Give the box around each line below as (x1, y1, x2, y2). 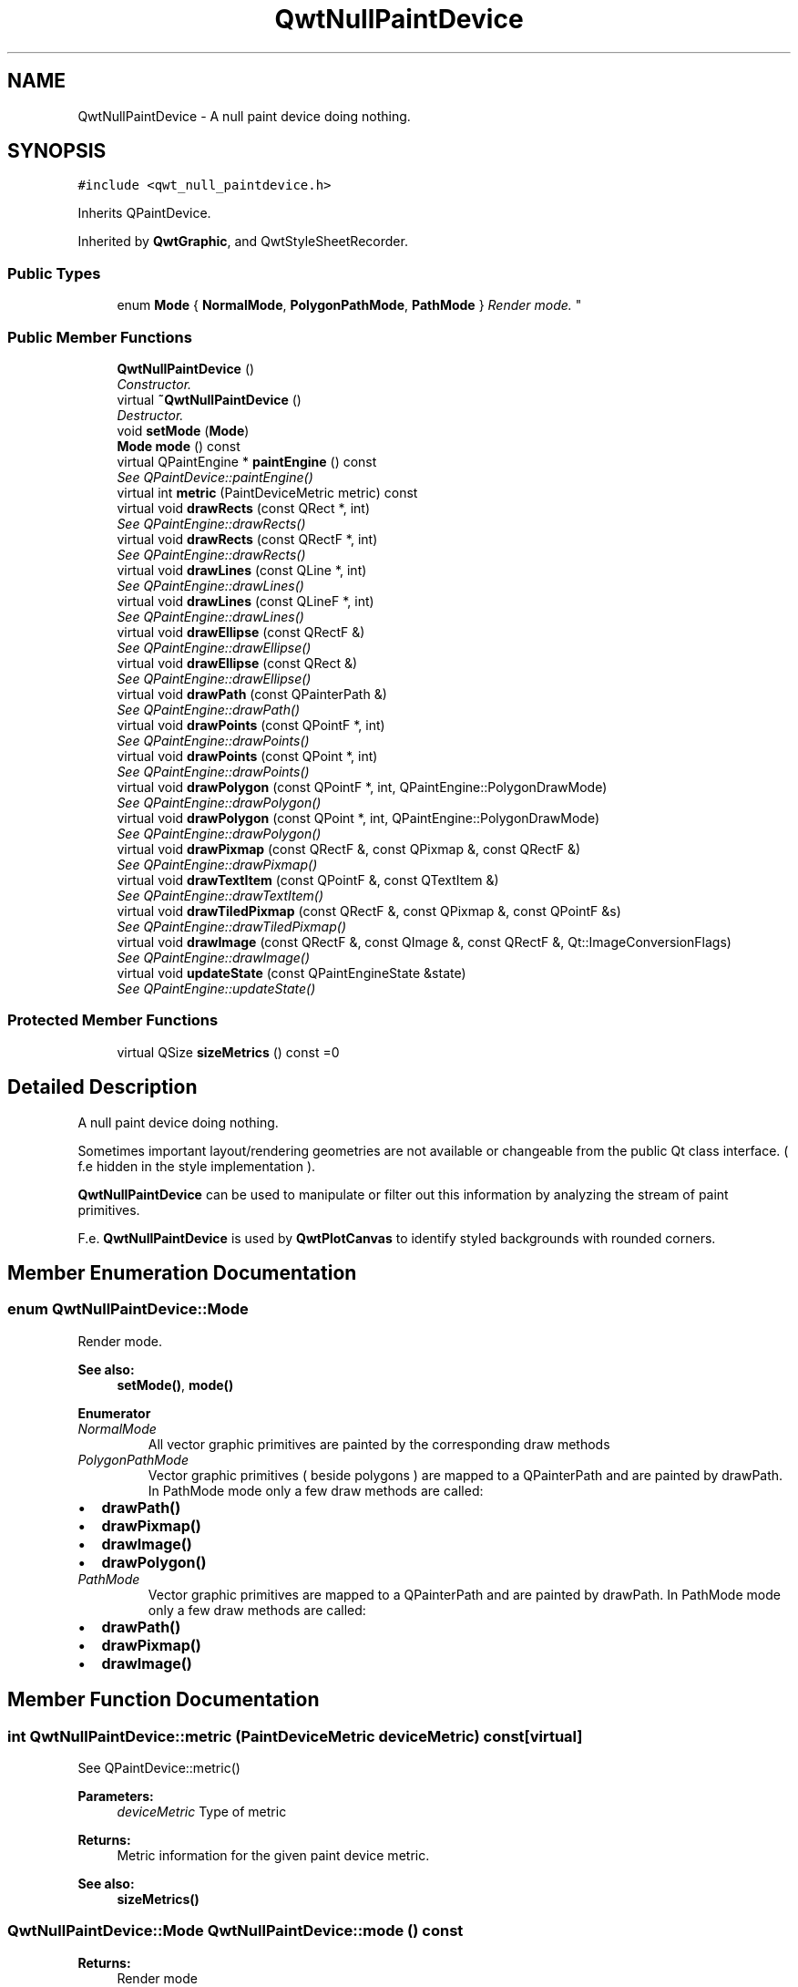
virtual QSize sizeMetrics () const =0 (117, 1044, 340, 1060)
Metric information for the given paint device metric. (117, 1847, 430, 1863)
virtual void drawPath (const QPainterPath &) (117, 685, 387, 702)
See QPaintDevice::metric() (77, 1759, 240, 1776)
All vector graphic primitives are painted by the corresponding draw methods (148, 1436, 610, 1452)
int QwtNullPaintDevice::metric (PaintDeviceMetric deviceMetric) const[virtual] (7, 1726, 583, 1745)
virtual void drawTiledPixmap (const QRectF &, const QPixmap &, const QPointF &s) (117, 902, 621, 919)
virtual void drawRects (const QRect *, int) (117, 499, 370, 516)
